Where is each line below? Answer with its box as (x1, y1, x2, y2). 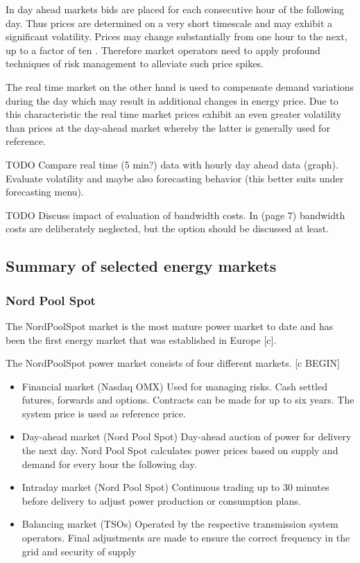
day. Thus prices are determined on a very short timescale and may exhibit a (6, 15, 333, 30)
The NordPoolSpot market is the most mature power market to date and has (6, 318, 334, 333)
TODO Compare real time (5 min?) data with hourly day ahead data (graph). (6, 157, 338, 171)
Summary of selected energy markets (6, 255, 277, 277)
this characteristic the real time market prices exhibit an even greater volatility (6, 107, 342, 121)
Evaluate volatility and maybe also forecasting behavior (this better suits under (6, 171, 344, 185)
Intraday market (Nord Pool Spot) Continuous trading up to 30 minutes (22, 480, 329, 494)
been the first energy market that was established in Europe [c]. (6, 332, 277, 347)
